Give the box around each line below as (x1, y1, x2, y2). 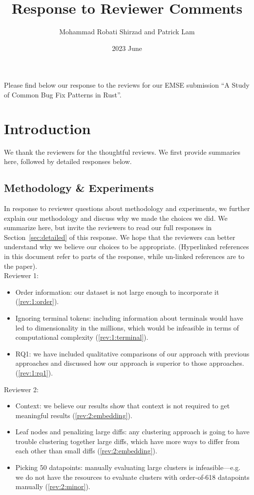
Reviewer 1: (4, 270, 39, 281)
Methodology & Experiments (4, 180, 154, 195)
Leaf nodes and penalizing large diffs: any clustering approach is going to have (15, 426, 250, 437)
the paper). (4, 260, 38, 271)
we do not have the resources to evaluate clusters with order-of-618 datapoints (15, 471, 250, 482)
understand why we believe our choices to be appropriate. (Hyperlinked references (4, 241, 249, 252)
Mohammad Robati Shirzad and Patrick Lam (59, 26, 195, 37)
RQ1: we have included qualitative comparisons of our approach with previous (15, 348, 250, 358)
